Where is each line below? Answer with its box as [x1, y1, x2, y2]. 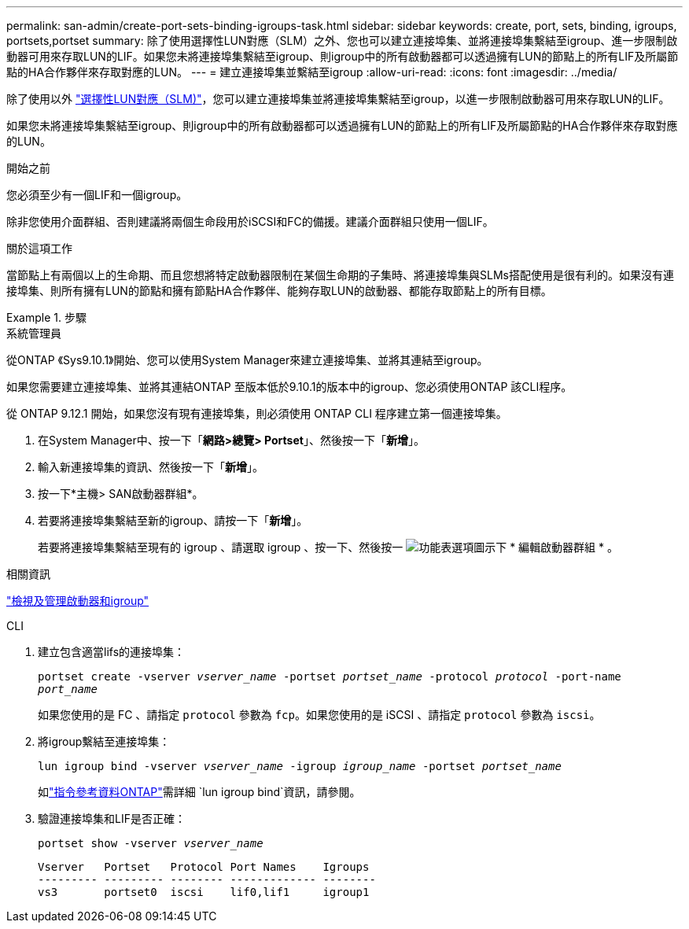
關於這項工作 [6, 241, 72, 255]
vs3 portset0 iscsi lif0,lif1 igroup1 [38, 886, 370, 898]
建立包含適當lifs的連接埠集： [38, 645, 186, 658]
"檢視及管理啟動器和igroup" [6, 594, 149, 607]
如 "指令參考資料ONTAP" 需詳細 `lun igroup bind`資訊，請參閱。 [38, 785, 361, 798]
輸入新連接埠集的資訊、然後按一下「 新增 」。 [38, 460, 263, 474]
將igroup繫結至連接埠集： [38, 735, 171, 748]
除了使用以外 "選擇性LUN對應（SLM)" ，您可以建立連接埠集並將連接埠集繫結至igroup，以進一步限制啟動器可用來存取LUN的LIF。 [6, 92, 670, 105]
